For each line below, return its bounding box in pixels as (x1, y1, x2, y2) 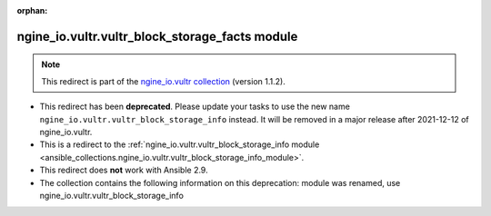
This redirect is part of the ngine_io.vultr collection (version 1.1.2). (41, 75, 286, 86)
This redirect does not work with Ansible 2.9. (39, 164, 208, 176)
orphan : (16, 5, 48, 15)
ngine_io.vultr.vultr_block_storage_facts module (16, 28, 298, 44)
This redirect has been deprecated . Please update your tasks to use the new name (39, 101, 350, 113)
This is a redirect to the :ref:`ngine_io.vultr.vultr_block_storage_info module (39, 139, 320, 150)
